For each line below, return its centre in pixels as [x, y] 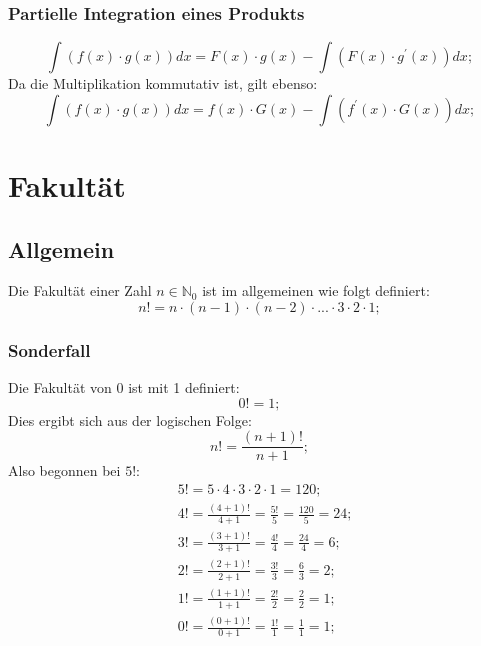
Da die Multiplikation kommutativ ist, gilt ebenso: [163, 83]
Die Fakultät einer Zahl [80, 290]
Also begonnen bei [64, 470]
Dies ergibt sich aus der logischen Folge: [130, 419]
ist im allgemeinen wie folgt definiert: [316, 290]
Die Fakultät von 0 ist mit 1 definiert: [124, 387]
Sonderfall [49, 349]
